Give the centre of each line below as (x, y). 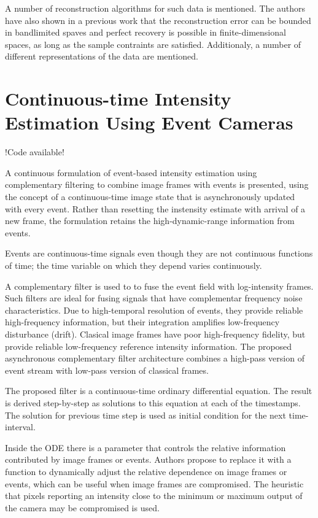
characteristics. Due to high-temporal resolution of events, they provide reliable (154, 310)
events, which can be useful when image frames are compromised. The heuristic (154, 483)
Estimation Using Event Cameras (149, 122)
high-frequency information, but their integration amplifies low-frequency (142, 322)
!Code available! (35, 152)
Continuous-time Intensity (118, 99)
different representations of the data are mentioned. (102, 56)
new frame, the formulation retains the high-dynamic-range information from (150, 221)
